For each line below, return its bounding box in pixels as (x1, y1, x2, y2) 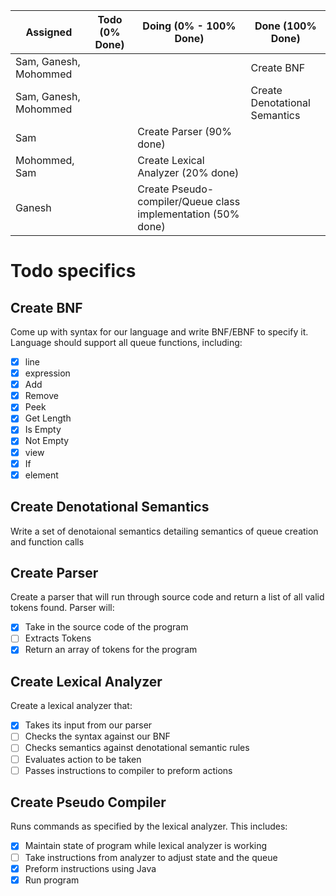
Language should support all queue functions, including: (10, 337, 243, 348)
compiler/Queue (137, 195, 213, 208)
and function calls (10, 535, 85, 548)
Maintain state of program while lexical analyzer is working (24, 840, 268, 852)
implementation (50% (137, 207, 240, 221)
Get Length (24, 412, 72, 424)
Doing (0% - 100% (142, 19, 237, 33)
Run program (24, 874, 80, 886)
